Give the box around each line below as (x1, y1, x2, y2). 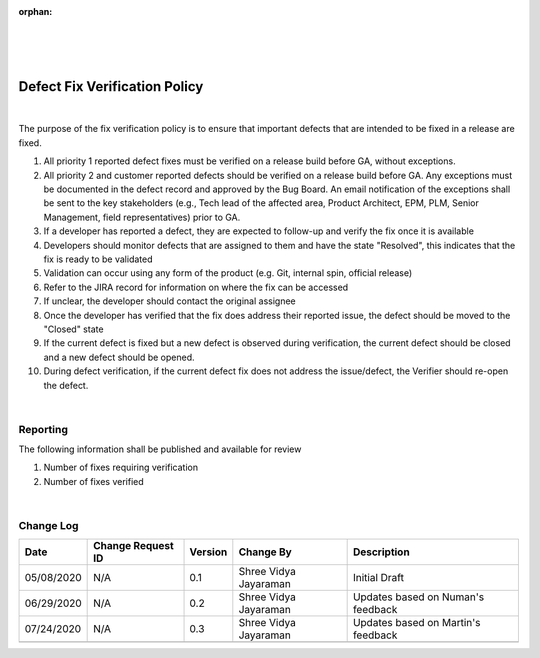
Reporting (18, 422, 69, 436)
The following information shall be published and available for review (18, 443, 302, 455)
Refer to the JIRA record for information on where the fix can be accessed (43, 281, 349, 293)
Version (189, 545, 228, 559)
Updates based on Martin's (352, 616, 481, 630)
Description (352, 545, 410, 559)
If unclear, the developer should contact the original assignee (43, 295, 296, 307)
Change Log (18, 518, 79, 532)
